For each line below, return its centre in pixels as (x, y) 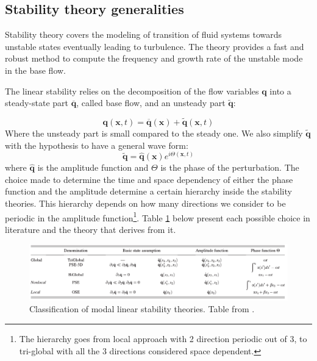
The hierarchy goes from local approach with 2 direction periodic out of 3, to (163, 338)
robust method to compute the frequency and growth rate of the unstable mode (154, 58)
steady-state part (37, 103)
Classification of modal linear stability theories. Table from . (142, 309)
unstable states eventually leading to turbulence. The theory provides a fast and (155, 46)
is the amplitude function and (93, 167)
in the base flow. (36, 70)
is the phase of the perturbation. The (230, 167)
